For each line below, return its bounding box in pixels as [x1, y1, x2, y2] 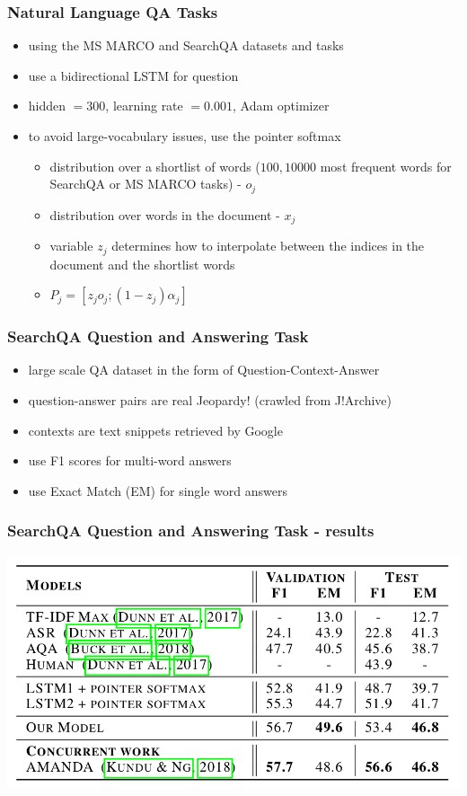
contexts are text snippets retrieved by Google [28, 420, 283, 439]
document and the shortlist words [49, 254, 235, 273]
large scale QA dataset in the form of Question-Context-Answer [28, 360, 380, 379]
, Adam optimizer [233, 96, 330, 115]
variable [49, 236, 93, 255]
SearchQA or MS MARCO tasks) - [49, 174, 242, 193]
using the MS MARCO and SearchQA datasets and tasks [28, 36, 344, 55]
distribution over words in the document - [49, 205, 280, 224]
